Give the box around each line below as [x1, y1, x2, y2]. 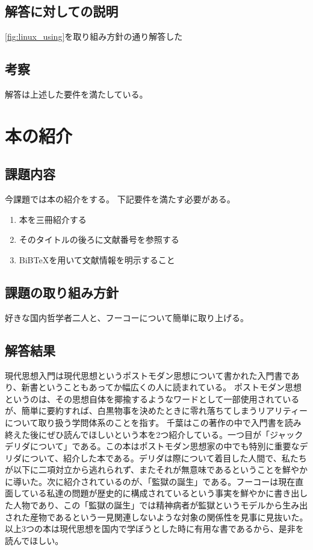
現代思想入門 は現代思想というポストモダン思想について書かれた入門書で [5, 369, 291, 381]
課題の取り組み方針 [5, 283, 119, 301]
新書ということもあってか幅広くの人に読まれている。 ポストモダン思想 [21, 381, 302, 393]
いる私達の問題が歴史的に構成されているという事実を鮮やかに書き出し [29, 487, 308, 499]
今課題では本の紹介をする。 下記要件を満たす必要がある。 [5, 193, 235, 205]
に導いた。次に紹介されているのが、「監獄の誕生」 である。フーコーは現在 [5, 475, 296, 487]
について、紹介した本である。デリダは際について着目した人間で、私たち [21, 451, 307, 464]
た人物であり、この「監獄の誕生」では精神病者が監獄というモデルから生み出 [5, 499, 308, 511]
